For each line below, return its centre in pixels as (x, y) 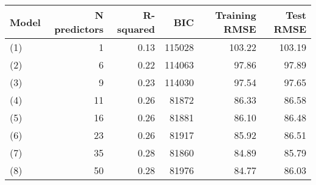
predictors (79, 29)
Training (235, 15)
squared (136, 29)
